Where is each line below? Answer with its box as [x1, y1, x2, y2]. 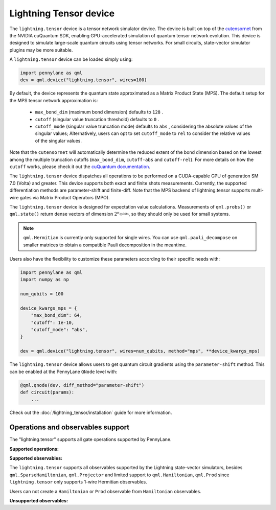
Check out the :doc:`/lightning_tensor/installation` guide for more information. [9, 409, 172, 416]
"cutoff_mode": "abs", [31, 327, 88, 332]
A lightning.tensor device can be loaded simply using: [9, 56, 133, 62]
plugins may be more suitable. [9, 47, 73, 53]
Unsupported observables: [9, 497, 68, 503]
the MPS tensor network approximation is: [9, 97, 98, 103]
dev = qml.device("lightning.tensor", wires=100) [20, 77, 147, 83]
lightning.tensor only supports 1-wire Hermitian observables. [9, 479, 148, 485]
